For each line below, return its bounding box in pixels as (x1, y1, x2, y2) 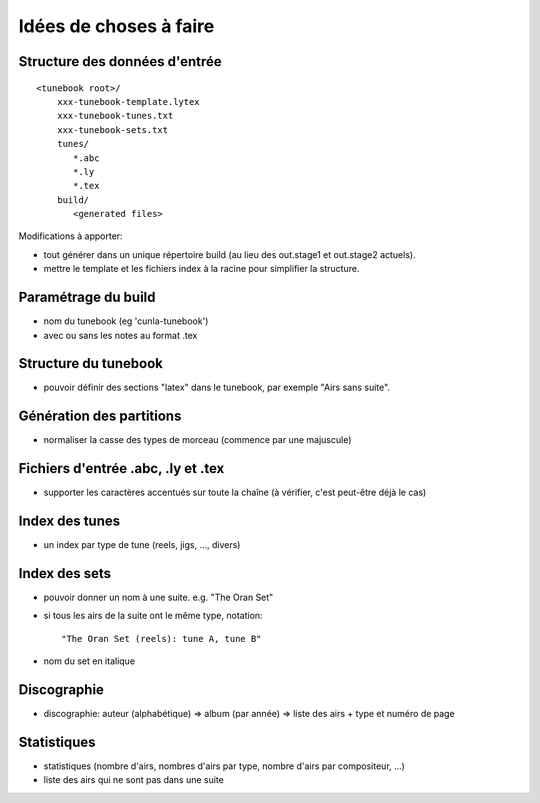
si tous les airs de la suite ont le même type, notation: (43, 610, 264, 622)
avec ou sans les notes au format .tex (43, 329, 198, 341)
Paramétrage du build (18, 289, 156, 306)
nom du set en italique (43, 655, 135, 667)
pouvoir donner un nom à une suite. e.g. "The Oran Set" (43, 591, 274, 604)
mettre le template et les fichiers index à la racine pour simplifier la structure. (43, 263, 360, 275)
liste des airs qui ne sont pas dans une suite (43, 774, 224, 786)
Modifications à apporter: (18, 230, 124, 242)
